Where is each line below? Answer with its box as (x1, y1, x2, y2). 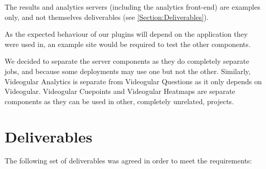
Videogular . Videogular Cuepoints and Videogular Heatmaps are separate (5, 86, 235, 96)
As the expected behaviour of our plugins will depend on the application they (5, 29, 248, 39)
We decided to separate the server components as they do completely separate (5, 56, 250, 66)
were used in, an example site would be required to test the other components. (5, 38, 251, 49)
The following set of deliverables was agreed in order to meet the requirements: (5, 155, 252, 166)
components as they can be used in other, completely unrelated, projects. (5, 95, 234, 106)
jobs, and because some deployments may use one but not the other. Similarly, (5, 65, 251, 76)
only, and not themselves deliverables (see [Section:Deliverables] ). (5, 11, 209, 22)
